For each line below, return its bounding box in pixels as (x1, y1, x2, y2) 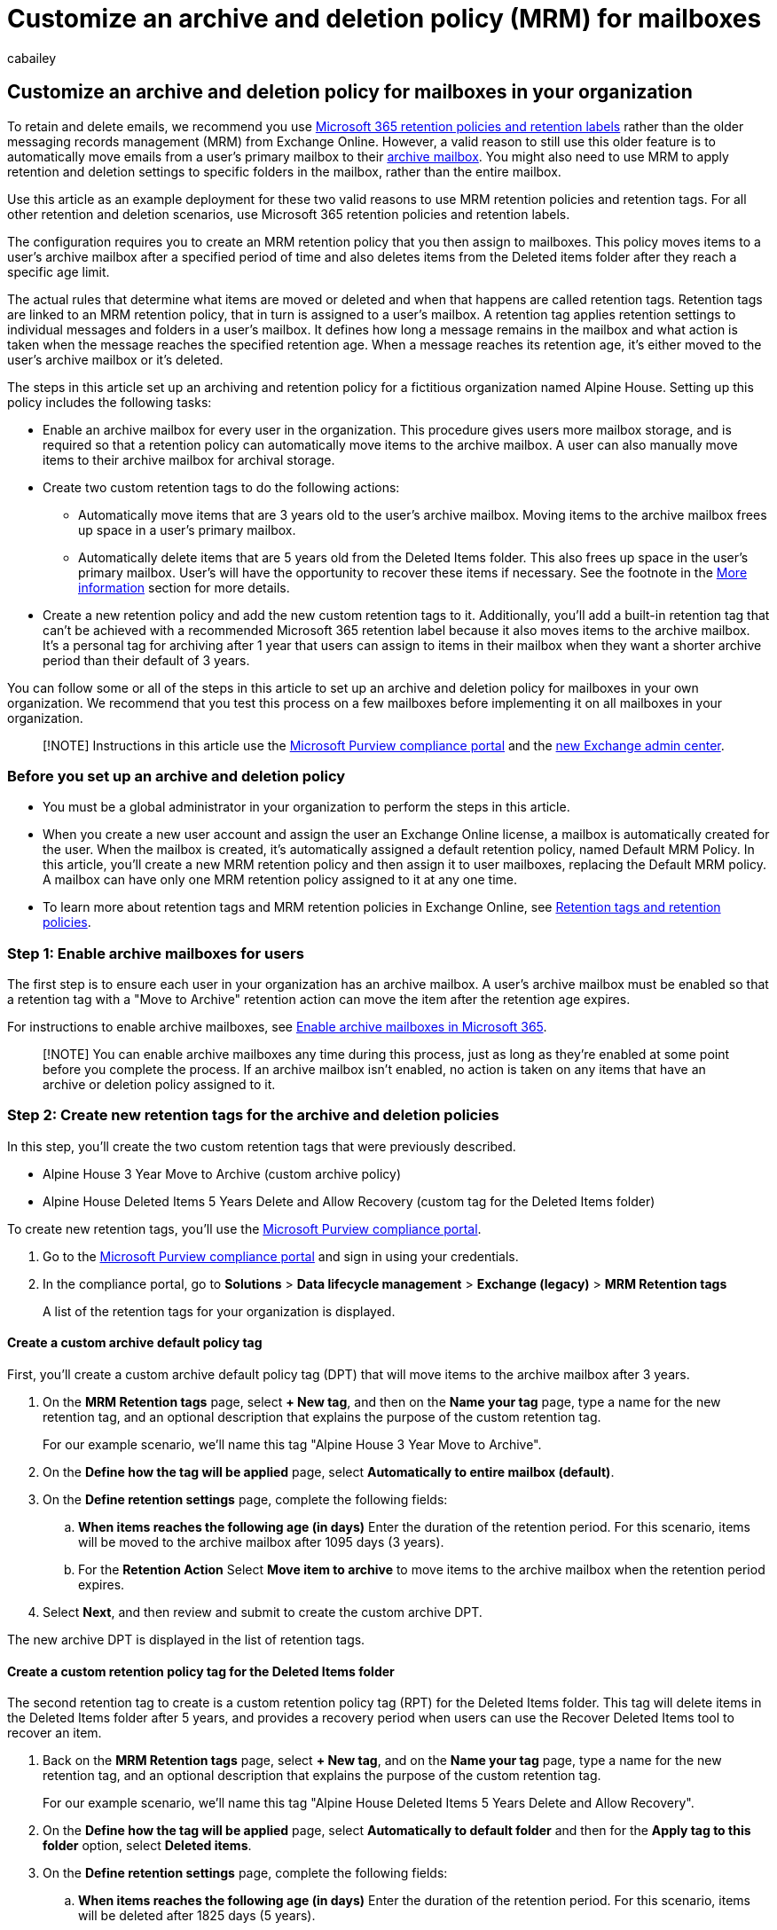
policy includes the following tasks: (7, 394, 212, 410)
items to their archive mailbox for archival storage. (43, 451, 335, 467)
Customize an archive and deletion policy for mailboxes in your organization (7, 81, 693, 104)
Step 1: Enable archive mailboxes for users (7, 944, 304, 962)
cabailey (7, 50, 57, 66)
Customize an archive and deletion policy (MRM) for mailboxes (7, 4, 762, 34)
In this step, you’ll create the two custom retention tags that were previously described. (7, 1138, 516, 1154)
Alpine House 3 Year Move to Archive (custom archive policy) (43, 1165, 401, 1181)
